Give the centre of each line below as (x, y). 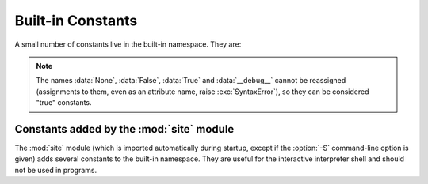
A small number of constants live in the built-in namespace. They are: (128, 44)
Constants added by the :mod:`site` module (124, 129)
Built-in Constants (76, 21)
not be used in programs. (56, 170)
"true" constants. (64, 103)
